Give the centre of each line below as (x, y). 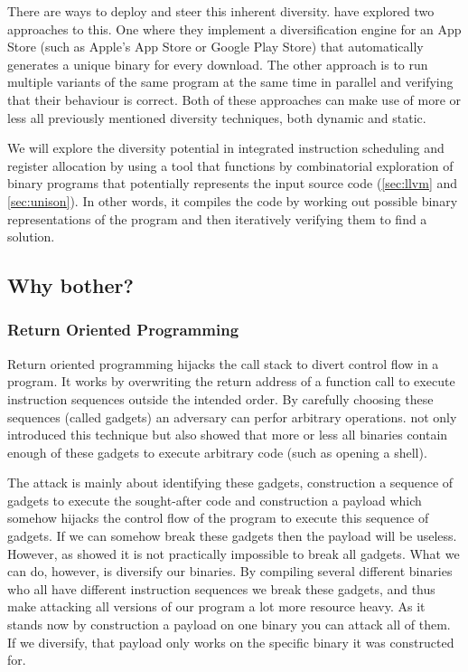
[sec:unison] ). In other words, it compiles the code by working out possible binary (233, 200)
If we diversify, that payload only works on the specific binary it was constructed (231, 642)
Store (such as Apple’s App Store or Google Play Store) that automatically (215, 47)
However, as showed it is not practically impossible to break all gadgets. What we (234, 553)
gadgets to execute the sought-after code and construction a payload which (215, 500)
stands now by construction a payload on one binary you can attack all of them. (229, 625)
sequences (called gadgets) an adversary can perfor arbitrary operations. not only (232, 416)
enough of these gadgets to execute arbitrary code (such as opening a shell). (217, 452)
